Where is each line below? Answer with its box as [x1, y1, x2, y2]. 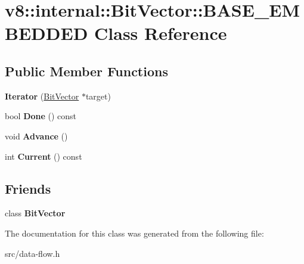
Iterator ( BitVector [5, 89, 79, 102]
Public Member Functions [5, 61, 168, 80]
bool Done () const [5, 110, 77, 122]
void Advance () [5, 129, 68, 142]
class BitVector [5, 207, 66, 219]
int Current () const [5, 150, 82, 162]
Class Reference [94, 21, 227, 45]
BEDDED [5, 21, 88, 45]
